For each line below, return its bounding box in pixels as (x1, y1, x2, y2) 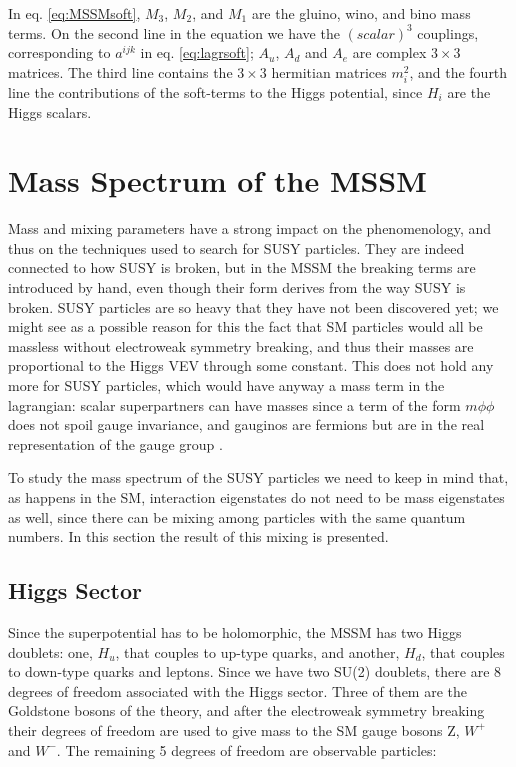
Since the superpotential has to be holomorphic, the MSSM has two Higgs (8, 621, 462, 642)
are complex (352, 42, 427, 63)
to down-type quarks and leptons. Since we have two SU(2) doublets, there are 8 (8, 661, 502, 682)
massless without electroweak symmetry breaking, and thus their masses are (8, 335, 474, 356)
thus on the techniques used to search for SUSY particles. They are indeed (8, 237, 465, 258)
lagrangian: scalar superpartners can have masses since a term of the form (8, 394, 461, 415)
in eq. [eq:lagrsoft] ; (140, 42, 254, 63)
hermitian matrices (271, 61, 387, 82)
